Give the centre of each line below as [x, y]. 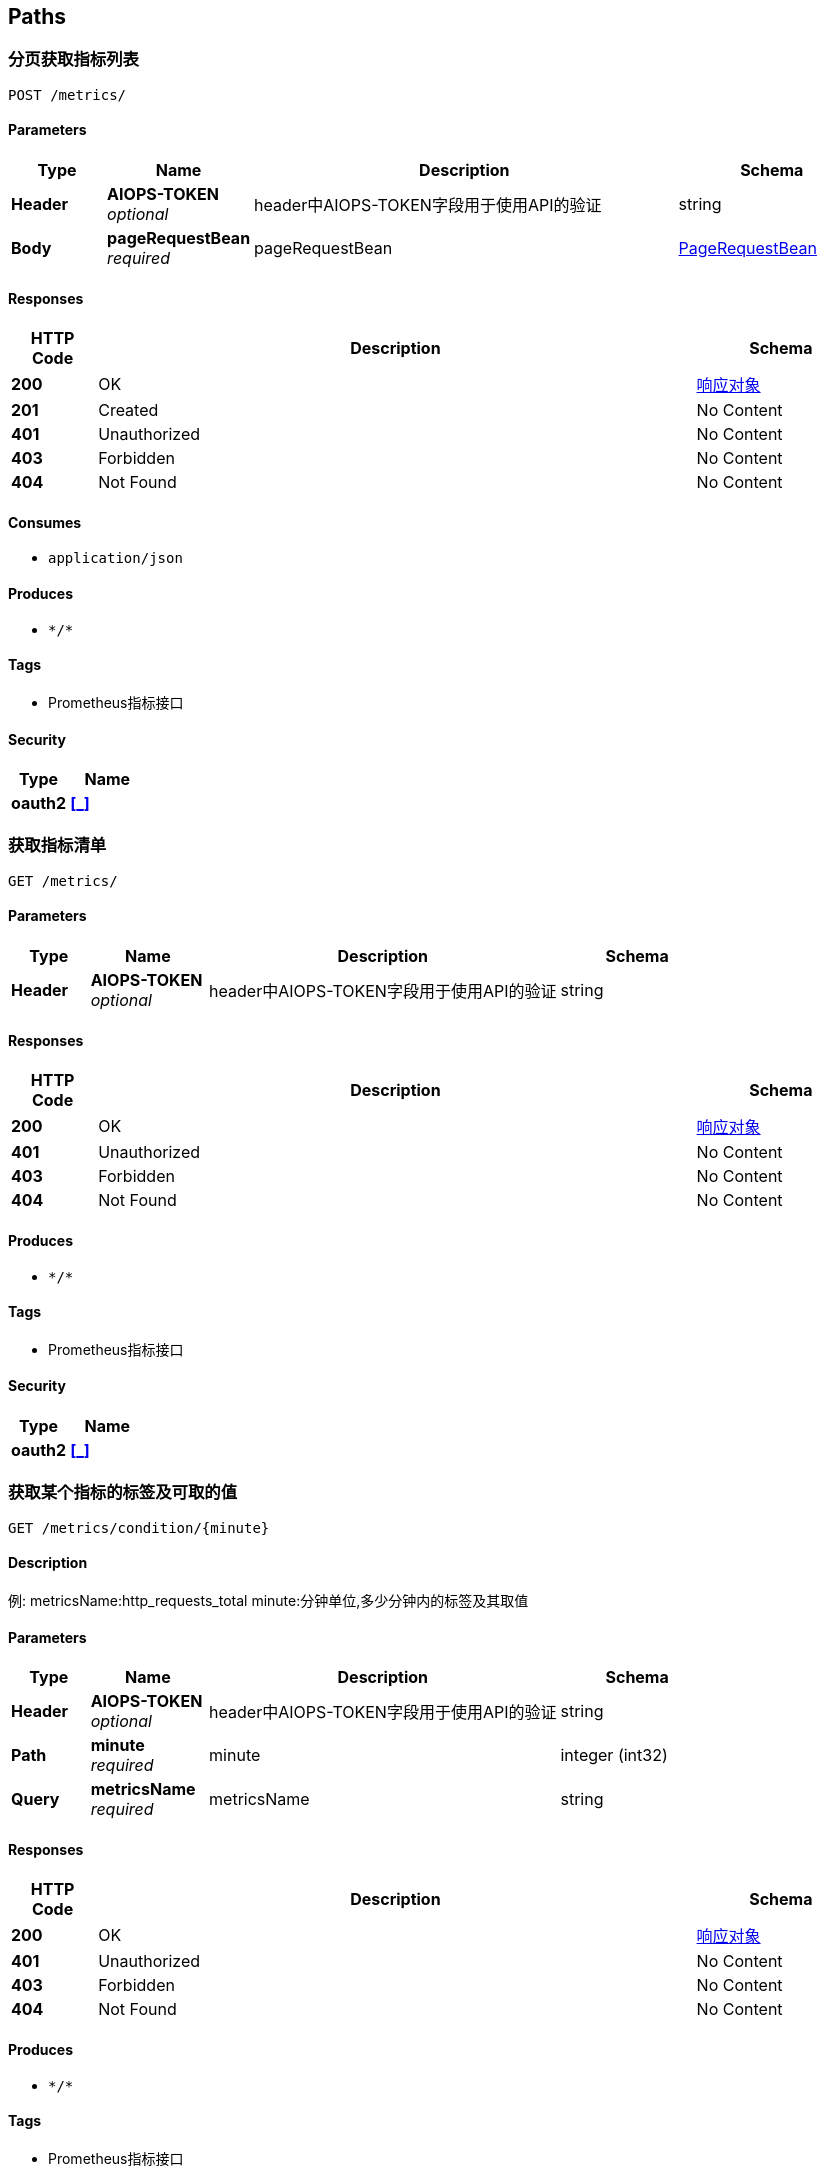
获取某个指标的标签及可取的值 [123, 1492]
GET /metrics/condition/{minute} [139, 1527]
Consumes [45, 522]
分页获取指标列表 [73, 59]
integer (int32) [614, 1755]
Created [128, 410]
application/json [115, 558]
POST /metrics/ [67, 94]
